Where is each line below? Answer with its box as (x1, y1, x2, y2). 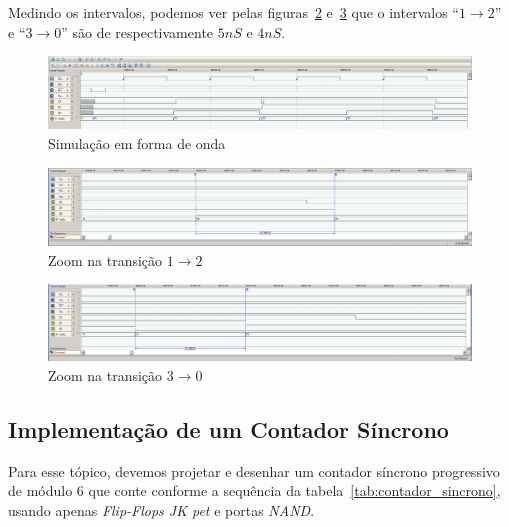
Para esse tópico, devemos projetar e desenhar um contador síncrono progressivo (8, 460, 500, 481)
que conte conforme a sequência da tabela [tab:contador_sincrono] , (88, 480, 501, 501)
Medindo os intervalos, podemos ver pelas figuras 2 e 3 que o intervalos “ (8, 2, 459, 22)
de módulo (8, 480, 73, 501)
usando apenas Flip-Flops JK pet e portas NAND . (8, 499, 315, 520)
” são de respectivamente (61, 21, 214, 42)
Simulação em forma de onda (48, 133, 226, 154)
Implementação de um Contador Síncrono (8, 413, 449, 444)
